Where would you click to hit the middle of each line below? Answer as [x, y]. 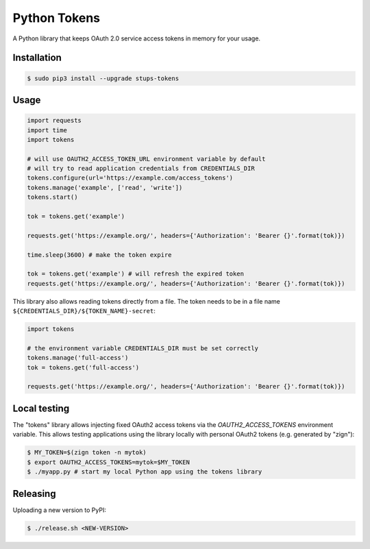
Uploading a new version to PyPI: [59, 510]
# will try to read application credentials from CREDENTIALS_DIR [141, 169]
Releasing [34, 493]
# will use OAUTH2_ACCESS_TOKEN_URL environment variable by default [146, 159]
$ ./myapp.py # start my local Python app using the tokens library [145, 472]
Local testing [41, 408]
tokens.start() [52, 197]
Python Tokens [57, 18]
